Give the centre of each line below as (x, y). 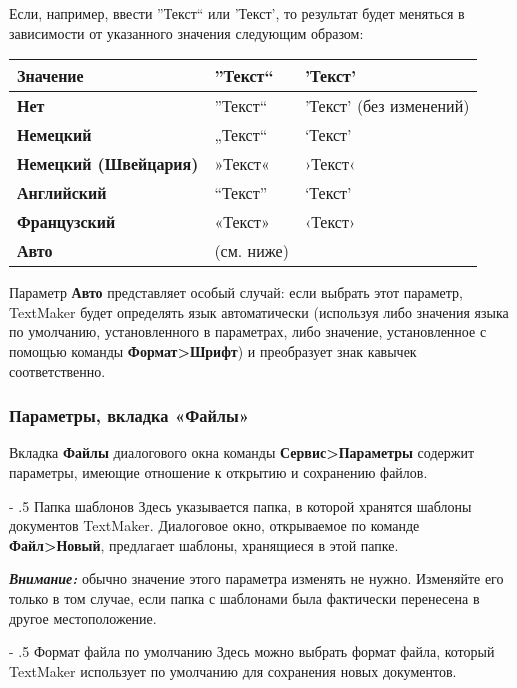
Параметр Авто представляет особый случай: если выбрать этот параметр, (236, 292)
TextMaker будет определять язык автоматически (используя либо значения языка (259, 311)
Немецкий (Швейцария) (108, 164)
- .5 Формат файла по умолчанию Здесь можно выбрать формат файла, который (252, 651)
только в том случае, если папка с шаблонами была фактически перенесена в (244, 597)
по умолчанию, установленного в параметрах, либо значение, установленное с (248, 331)
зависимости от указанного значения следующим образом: (186, 32)
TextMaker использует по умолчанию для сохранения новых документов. (233, 670)
